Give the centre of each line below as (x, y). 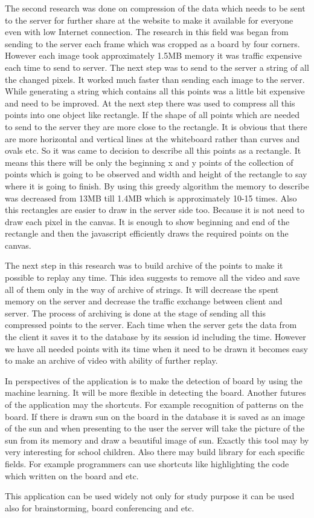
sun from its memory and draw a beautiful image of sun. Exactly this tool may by (157, 440)
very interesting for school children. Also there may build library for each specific (155, 452)
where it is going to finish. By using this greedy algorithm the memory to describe (157, 185)
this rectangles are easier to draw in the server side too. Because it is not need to (155, 210)
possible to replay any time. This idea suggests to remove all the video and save (152, 277)
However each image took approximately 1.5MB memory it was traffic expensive (153, 55)
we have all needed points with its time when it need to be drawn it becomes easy (156, 348)
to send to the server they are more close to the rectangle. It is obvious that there (156, 126)
